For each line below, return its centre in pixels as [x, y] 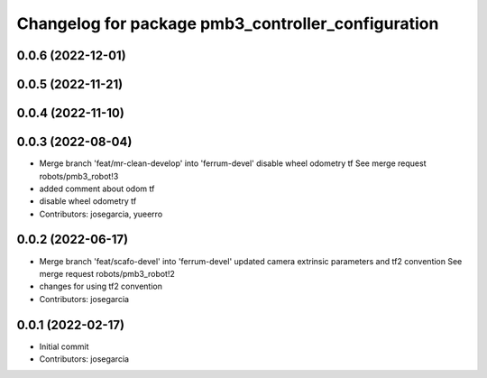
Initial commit [64, 346]
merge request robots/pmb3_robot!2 [107, 273]
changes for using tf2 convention [101, 286]
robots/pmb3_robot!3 [79, 176]
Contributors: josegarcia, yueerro [101, 214]
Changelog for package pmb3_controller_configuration [228, 23]
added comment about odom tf [97, 189]
